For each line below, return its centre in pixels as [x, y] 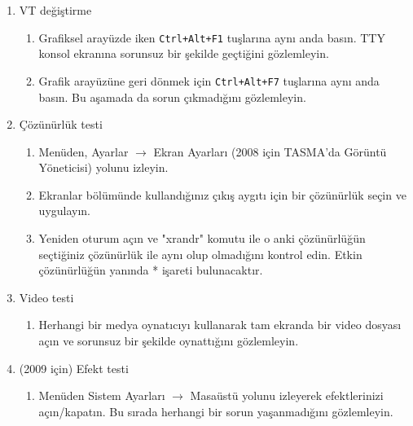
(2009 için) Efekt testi [74, 368]
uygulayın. [65, 211]
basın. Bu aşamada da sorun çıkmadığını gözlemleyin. [172, 97]
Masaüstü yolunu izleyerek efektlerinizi [287, 395]
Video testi [46, 297]
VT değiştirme [55, 10]
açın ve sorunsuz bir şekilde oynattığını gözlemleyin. [169, 341]
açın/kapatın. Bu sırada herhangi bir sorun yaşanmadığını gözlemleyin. [216, 411]
